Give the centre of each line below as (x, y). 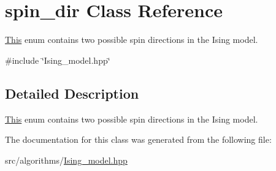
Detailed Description (72, 93)
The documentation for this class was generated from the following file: (138, 139)
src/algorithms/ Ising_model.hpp (66, 160)
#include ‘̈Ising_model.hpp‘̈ (58, 60)
